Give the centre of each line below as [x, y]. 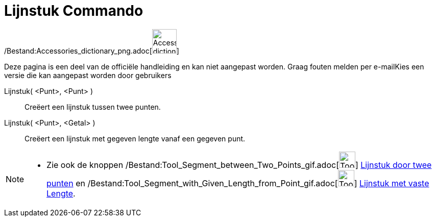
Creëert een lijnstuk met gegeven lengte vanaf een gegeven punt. [135, 138]
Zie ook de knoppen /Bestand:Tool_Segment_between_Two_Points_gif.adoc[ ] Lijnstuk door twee [239, 165]
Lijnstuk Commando [74, 11]
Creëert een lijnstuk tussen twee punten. [93, 107]
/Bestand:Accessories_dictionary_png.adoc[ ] [92, 51]
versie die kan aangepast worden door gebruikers [88, 75]
